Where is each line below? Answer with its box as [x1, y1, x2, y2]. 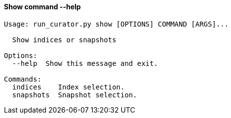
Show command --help [4, 2, 81, 11]
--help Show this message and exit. [12, 59, 158, 67]
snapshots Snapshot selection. [12, 90, 137, 99]
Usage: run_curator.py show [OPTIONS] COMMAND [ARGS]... [4, 20, 229, 28]
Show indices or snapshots [12, 35, 116, 44]
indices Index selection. [12, 83, 125, 91]
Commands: [4, 75, 41, 83]
